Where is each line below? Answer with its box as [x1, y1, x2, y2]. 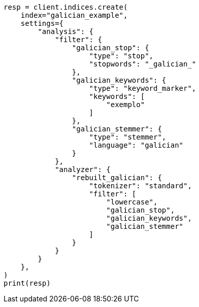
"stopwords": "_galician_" [89, 60, 196, 68]
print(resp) [4, 279, 51, 287]
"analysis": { [38, 27, 94, 36]
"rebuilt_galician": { [72, 174, 162, 182]
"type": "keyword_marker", [89, 84, 196, 92]
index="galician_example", [20, 11, 128, 19]
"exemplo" [106, 100, 145, 109]
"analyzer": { [55, 165, 111, 174]
